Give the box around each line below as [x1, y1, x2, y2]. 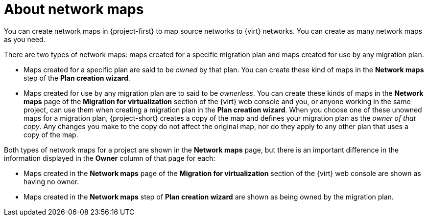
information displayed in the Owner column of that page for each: [4, 154, 215, 162]
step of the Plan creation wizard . [24, 73, 130, 82]
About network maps [4, 1, 144, 18]
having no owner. [24, 177, 79, 186]
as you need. [4, 35, 46, 44]
